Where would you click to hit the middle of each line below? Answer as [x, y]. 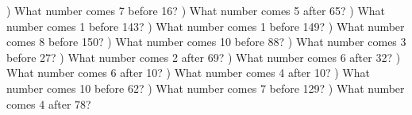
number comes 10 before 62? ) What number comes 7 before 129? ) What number [206, 88]
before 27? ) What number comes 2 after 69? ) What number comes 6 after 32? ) [204, 57]
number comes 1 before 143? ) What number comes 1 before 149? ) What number [206, 26]
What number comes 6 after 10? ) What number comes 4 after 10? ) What [188, 73]
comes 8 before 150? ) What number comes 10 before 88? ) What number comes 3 [206, 42]
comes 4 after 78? [49, 103]
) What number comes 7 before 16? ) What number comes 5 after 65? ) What [196, 10]
